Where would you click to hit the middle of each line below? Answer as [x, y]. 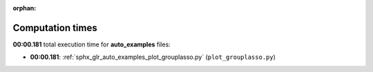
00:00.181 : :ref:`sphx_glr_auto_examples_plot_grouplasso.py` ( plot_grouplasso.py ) [153, 57]
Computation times [55, 28]
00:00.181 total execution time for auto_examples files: [92, 44]
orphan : [25, 8]
